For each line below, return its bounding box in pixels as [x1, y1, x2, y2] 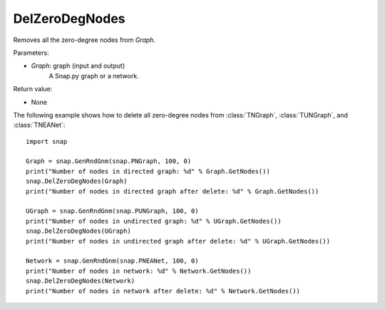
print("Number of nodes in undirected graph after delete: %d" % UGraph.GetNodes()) [26, 237, 331, 245]
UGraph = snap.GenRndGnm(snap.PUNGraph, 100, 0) [26, 207, 199, 215]
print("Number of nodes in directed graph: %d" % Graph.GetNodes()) [26, 167, 270, 175]
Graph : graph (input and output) [31, 61, 125, 70]
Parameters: [13, 48, 49, 57]
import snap [26, 137, 68, 145]
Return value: [13, 85, 53, 93]
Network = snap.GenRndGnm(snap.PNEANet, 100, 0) [26, 257, 199, 265]
